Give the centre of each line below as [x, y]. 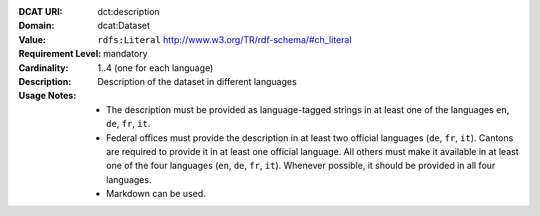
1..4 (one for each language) [155, 67]
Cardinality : [43, 67]
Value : [32, 39]
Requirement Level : [60, 54]
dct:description [128, 11]
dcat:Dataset [123, 26]
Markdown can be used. [156, 194]
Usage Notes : [47, 96]
